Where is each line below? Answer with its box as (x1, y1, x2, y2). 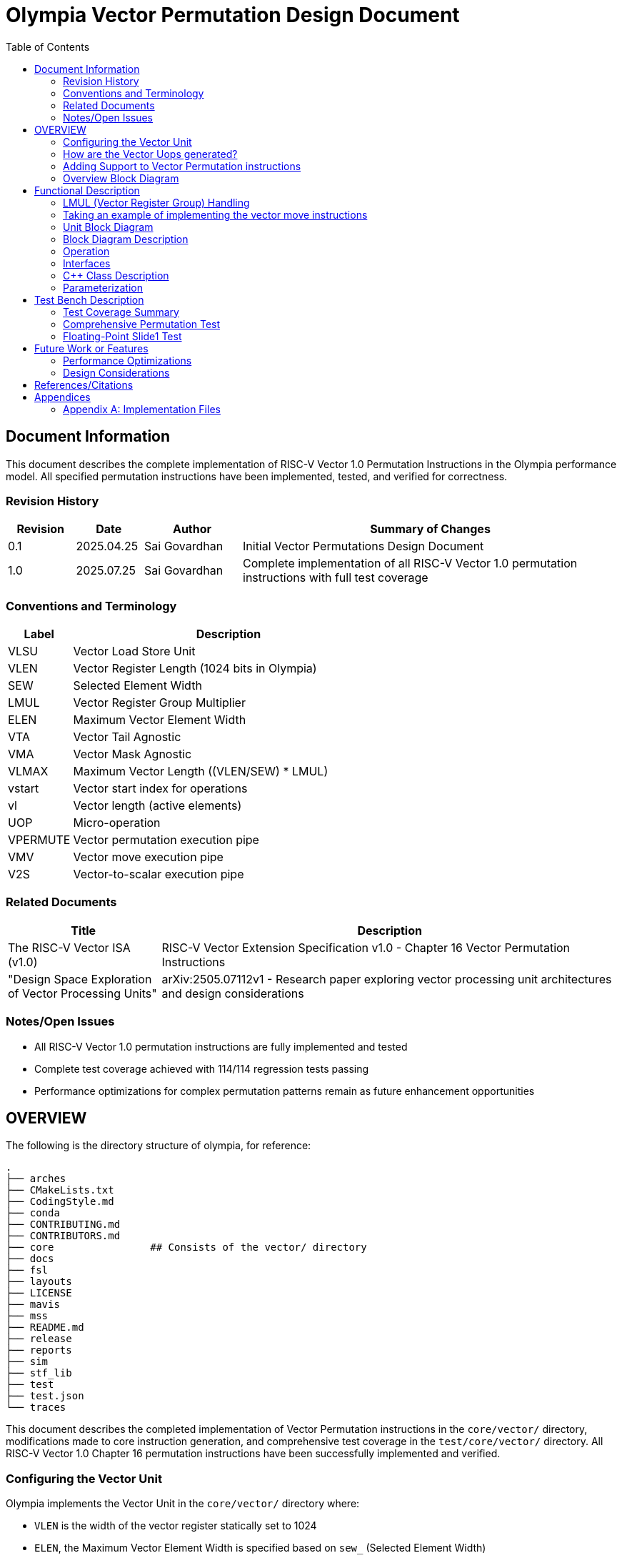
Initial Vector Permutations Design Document (243, 539, 484, 554)
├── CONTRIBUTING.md (6, 1219, 121, 1231)
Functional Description (34, 184, 140, 197)
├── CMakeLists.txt (6, 1184, 114, 1196)
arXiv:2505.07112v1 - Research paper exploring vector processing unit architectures (161, 971, 612, 986)
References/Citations (34, 378, 134, 391)
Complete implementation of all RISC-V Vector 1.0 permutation (243, 556, 578, 571)
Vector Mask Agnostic (73, 747, 192, 762)
